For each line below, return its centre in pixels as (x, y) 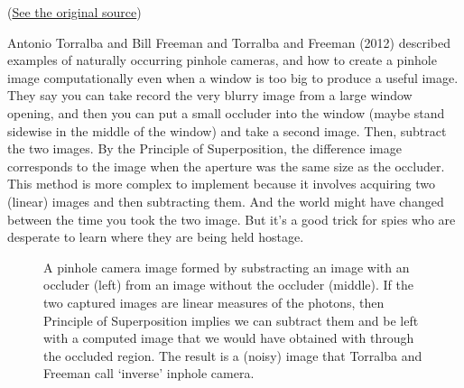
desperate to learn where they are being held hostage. (156, 237)
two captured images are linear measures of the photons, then (214, 302)
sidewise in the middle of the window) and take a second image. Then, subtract (227, 130)
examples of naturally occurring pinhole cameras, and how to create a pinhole (222, 60)
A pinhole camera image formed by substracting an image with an (227, 267)
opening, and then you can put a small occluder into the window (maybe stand (226, 112)
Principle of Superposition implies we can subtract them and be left (231, 320)
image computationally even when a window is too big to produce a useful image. (233, 77)
